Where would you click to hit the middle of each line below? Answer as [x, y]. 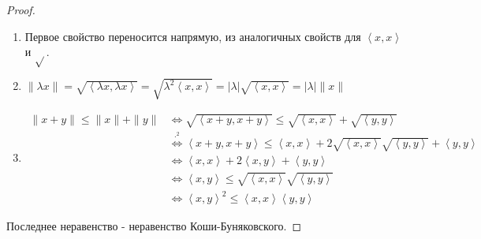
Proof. [21, 9]
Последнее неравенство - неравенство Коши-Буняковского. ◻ [154, 226]
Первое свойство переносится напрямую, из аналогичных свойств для [193, 36]
